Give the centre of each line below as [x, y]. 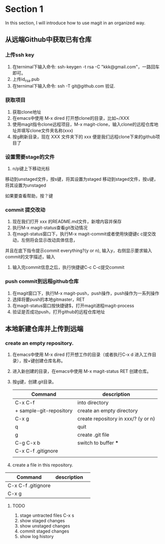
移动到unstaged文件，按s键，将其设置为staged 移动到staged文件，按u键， [82, 179]
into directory [93, 403]
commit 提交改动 [25, 210]
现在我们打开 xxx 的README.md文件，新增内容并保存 [67, 222]
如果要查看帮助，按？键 [29, 196]
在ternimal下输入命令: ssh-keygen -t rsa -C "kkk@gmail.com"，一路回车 [86, 67]
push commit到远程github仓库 [42, 282]
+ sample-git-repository [44, 411]
